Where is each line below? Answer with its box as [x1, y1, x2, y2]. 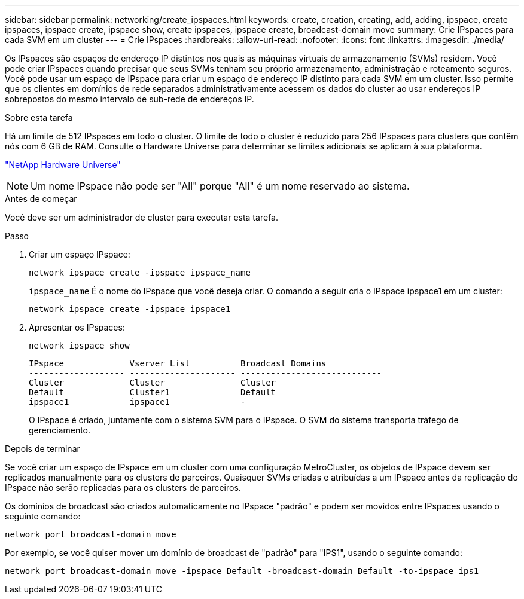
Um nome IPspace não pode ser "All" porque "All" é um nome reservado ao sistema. [31, 180, 410, 192]
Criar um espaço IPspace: [29, 249, 130, 259]
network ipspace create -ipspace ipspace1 [29, 304, 231, 314]
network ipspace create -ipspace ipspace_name [29, 268, 251, 277]
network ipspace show [29, 341, 130, 350]
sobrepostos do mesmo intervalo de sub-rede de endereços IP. [5, 94, 254, 104]
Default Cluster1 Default [29, 387, 276, 397]
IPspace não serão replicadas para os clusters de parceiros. [5, 482, 241, 493]
